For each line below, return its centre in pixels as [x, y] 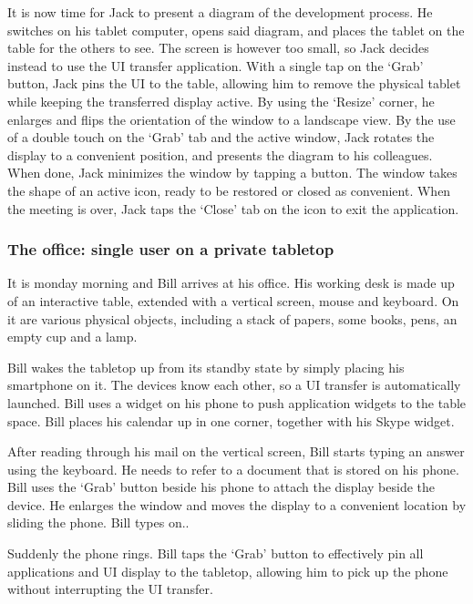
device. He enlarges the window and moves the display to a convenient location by [237, 504]
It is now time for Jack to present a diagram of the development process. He [220, 12]
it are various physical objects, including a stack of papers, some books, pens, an [232, 318]
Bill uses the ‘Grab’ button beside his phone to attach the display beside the [221, 487]
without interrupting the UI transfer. [110, 589]
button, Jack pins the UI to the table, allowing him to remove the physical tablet [234, 83]
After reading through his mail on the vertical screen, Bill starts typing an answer [236, 451]
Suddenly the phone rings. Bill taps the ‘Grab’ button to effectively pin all [216, 553]
